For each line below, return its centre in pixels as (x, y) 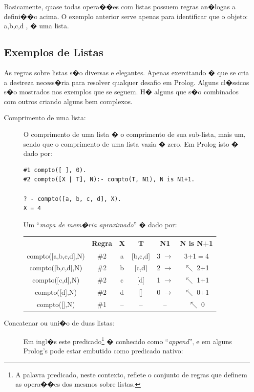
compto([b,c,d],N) (56, 268)
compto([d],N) (56, 292)
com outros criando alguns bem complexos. (68, 101)
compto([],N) (56, 304)
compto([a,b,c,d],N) (56, 255)
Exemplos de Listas (54, 52)
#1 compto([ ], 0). (55, 170)
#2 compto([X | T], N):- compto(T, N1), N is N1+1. (109, 180)
